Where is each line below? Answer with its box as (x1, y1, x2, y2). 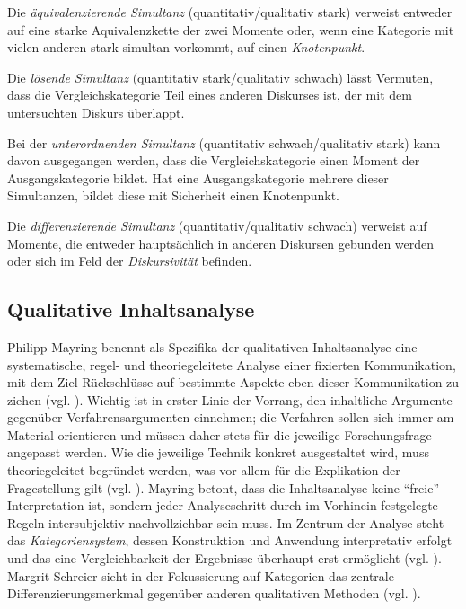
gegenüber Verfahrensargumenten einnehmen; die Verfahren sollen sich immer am (7, 408, 454, 427)
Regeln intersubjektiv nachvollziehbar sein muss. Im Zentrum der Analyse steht (7, 513, 444, 532)
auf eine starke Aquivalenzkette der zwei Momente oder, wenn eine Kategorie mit (7, 20, 454, 39)
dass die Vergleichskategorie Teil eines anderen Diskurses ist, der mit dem (7, 85, 412, 104)
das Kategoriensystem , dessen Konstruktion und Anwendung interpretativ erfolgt (7, 531, 453, 550)
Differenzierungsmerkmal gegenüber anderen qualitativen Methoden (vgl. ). (7, 584, 421, 603)
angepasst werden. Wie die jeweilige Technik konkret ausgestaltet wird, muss (7, 443, 429, 462)
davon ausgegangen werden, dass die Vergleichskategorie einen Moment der (7, 151, 420, 170)
